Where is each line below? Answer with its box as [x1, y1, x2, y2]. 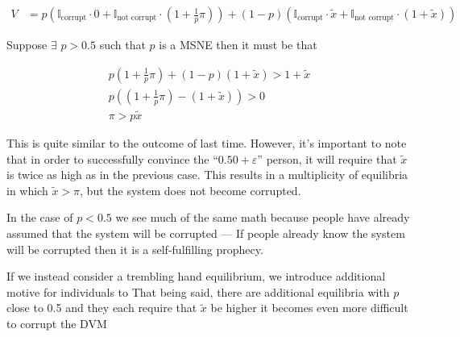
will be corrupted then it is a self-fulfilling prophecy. [6, 240, 263, 257]
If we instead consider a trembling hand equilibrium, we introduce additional [6, 268, 386, 285]
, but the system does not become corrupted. [80, 181, 301, 198]
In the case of [6, 209, 73, 226]
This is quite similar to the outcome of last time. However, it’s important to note [6, 134, 407, 151]
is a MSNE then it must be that [159, 36, 317, 53]
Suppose [6, 36, 48, 53]
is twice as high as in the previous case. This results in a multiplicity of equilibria [6, 166, 408, 183]
